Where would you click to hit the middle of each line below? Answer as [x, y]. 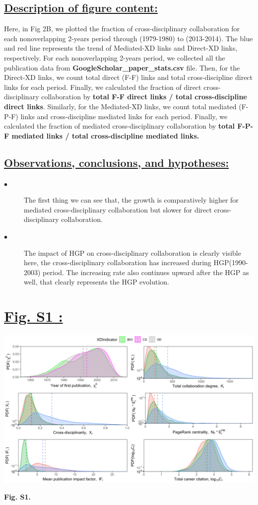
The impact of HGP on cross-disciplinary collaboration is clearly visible [132, 252]
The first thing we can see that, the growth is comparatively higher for [131, 200]
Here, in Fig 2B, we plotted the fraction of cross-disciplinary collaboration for [122, 29]
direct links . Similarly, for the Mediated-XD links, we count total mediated [120, 106]
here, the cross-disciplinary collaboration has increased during [118, 262]
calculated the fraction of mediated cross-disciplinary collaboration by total [119, 126]
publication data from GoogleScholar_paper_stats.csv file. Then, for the [122, 67]
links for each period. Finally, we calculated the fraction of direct [103, 87]
